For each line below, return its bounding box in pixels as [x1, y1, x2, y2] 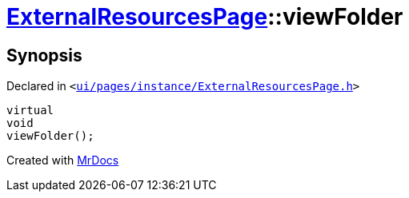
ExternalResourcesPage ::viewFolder [6, 3, 403, 30]
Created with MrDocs [6, 153, 119, 168]
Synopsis [6, 45, 82, 65]
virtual [6, 104, 54, 117]
